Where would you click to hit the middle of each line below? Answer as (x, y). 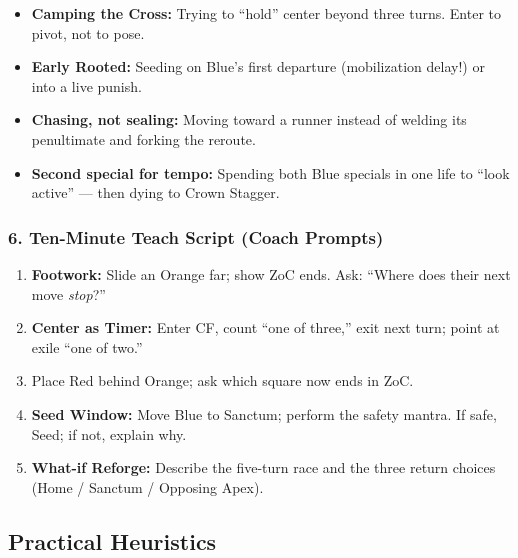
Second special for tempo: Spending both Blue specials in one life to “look (270, 172)
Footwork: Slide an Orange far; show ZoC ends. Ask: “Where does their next (271, 273)
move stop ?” (68, 293)
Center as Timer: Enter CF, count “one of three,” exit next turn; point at (265, 327)
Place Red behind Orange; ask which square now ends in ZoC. (222, 380)
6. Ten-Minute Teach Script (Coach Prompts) (196, 236)
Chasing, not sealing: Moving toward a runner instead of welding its (249, 119)
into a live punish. (86, 85)
